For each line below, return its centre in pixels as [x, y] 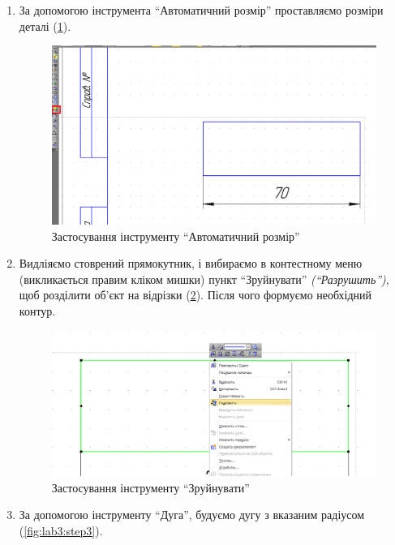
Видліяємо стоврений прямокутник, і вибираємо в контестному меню [191, 263]
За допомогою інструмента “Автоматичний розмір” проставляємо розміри [201, 10]
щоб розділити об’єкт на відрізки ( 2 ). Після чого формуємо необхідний [195, 295]
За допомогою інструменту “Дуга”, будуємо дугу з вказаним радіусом [192, 515]
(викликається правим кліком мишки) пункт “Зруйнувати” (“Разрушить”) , [204, 279]
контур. [37, 310]
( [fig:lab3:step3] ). [61, 530]
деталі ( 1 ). [45, 26]
